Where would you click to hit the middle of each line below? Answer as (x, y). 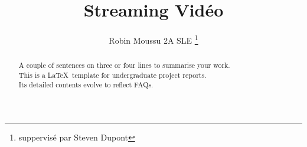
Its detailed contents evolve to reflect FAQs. (86, 85)
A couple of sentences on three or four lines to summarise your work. (124, 65)
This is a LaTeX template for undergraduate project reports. (112, 75)
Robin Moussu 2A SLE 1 (153, 39)
